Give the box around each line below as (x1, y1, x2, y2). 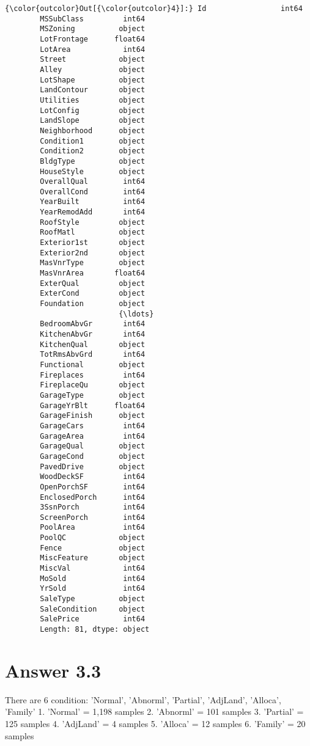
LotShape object (40, 75, 146, 84)
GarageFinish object (40, 411, 146, 420)
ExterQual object (40, 279, 146, 288)
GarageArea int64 (40, 431, 146, 441)
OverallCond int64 (40, 187, 146, 196)
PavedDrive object (40, 462, 146, 471)
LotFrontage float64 (40, 34, 146, 43)
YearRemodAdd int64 (40, 208, 146, 217)
